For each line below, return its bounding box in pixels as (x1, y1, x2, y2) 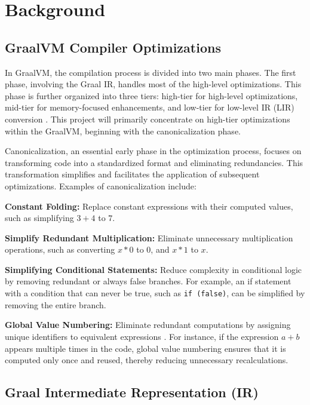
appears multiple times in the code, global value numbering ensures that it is (5, 342, 286, 354)
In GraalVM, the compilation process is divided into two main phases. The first (5, 66, 296, 78)
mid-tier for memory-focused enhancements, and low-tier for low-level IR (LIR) (5, 101, 294, 113)
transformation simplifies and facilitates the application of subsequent (5, 168, 260, 180)
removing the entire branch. (5, 298, 106, 311)
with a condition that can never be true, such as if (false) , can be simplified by (5, 287, 305, 299)
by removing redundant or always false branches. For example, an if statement (5, 275, 291, 287)
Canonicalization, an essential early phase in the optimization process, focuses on (5, 145, 302, 157)
